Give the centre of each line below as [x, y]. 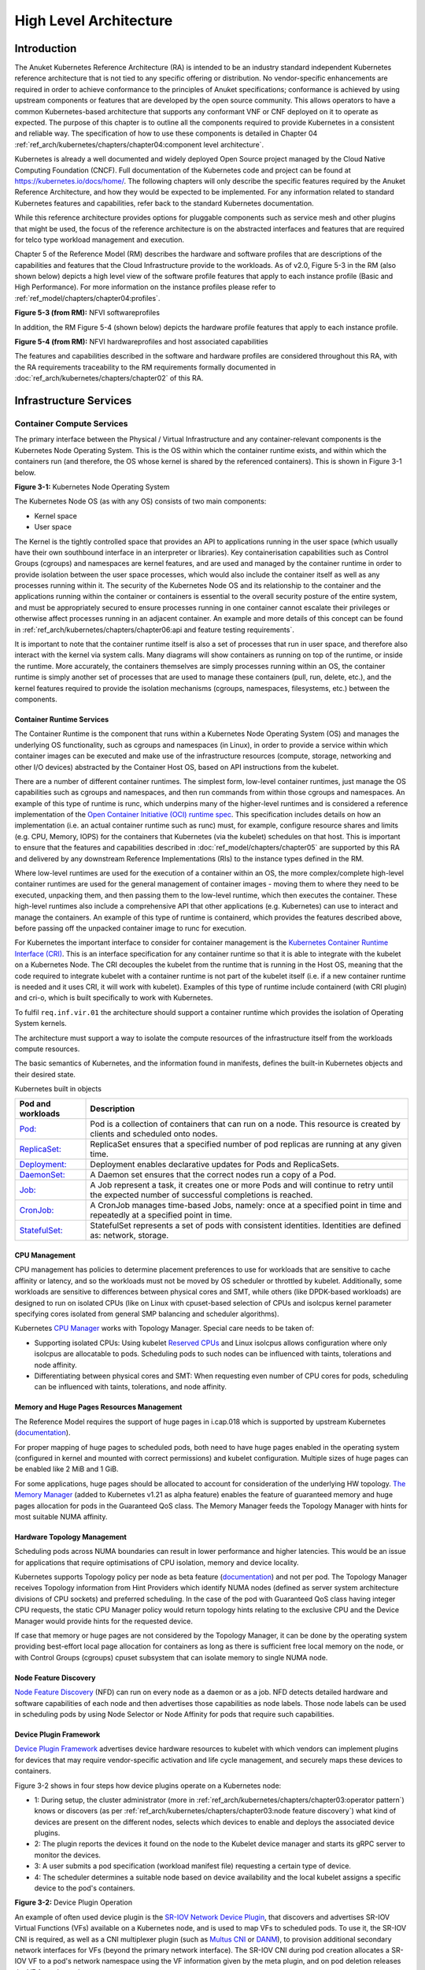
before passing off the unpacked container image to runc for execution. [131, 928]
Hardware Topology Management [71, 1537]
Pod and [35, 1104]
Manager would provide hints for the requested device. [103, 1621]
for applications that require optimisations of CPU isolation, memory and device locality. [157, 1562]
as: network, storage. [129, 1236]
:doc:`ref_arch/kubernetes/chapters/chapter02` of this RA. [109, 378]
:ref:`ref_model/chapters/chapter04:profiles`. [87, 298]
